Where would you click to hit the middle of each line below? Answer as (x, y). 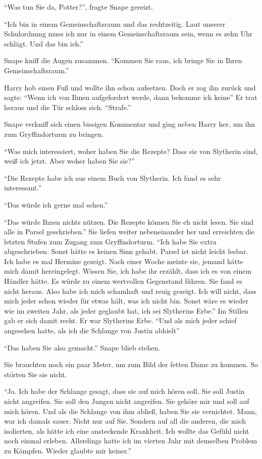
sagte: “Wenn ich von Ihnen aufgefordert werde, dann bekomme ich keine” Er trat (131, 97)
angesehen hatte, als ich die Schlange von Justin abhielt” (92, 330)
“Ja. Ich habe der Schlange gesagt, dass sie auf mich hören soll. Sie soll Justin (124, 391)
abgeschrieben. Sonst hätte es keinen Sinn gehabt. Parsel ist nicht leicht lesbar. (126, 251)
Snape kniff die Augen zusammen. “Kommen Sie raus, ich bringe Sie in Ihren (123, 60)
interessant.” (23, 188)
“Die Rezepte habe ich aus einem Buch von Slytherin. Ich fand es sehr (113, 177)
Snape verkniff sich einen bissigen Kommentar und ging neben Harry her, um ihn (130, 124)
